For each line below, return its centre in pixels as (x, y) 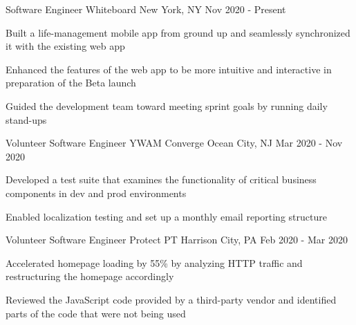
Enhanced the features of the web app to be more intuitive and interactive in (169, 69)
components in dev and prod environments (96, 193)
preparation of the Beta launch (71, 83)
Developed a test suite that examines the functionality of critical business (161, 179)
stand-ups (26, 119)
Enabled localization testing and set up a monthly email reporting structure (166, 216)
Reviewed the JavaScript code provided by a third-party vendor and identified (171, 299)
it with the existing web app (65, 46)
